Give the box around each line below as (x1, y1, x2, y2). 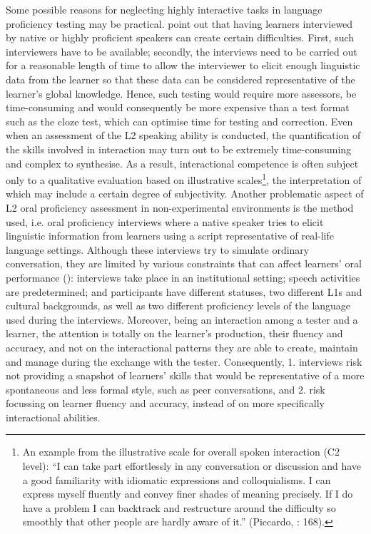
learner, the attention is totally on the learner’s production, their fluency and (6, 326, 343, 341)
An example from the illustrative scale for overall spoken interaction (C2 (22, 444, 340, 459)
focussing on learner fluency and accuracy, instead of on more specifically (6, 396, 325, 411)
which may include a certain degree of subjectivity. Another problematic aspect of (6, 186, 364, 201)
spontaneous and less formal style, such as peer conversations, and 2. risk (6, 381, 325, 396)
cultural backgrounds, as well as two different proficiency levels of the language (6, 298, 351, 313)
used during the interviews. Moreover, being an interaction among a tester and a (6, 312, 358, 327)
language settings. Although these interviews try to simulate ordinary (6, 242, 310, 257)
